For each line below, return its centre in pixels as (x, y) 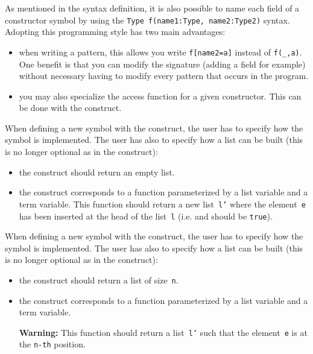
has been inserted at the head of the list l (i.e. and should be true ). (146, 216)
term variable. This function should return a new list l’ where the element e (162, 204)
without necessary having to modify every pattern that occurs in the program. (164, 76)
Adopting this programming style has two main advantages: (115, 32)
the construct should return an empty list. (97, 172)
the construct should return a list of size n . (99, 280)
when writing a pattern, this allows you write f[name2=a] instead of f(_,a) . (160, 52)
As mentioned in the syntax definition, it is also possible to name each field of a (152, 8)
